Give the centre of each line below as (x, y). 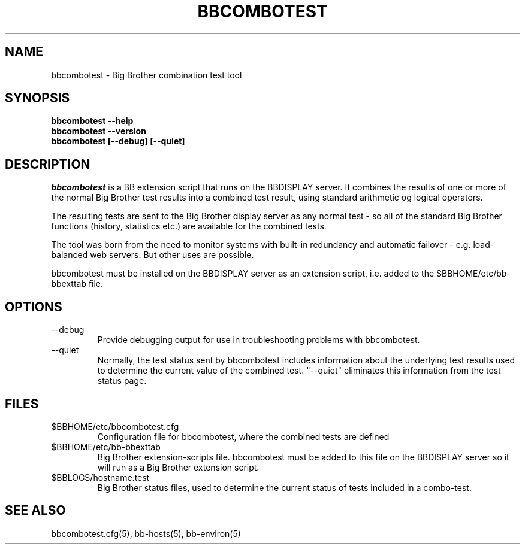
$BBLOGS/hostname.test (100, 477)
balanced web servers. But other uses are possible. (153, 255)
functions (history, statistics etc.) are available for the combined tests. (189, 226)
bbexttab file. (77, 284)
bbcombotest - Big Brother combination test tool (147, 75)
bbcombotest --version (99, 131)
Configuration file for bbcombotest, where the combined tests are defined (243, 436)
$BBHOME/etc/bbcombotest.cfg (115, 426)
